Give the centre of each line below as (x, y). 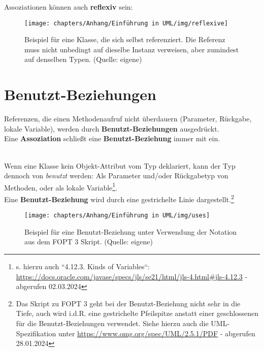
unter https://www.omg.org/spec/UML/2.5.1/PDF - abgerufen (157, 333)
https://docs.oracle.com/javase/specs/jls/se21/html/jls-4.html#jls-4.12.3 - (132, 276)
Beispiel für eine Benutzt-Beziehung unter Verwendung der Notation (131, 231)
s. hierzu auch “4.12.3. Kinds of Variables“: (83, 266)
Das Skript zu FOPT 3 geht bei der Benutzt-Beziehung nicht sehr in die (128, 303)
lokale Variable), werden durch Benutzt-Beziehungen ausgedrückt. (112, 128)
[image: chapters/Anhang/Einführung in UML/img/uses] (117, 216)
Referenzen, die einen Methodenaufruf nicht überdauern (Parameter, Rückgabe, (128, 119)
